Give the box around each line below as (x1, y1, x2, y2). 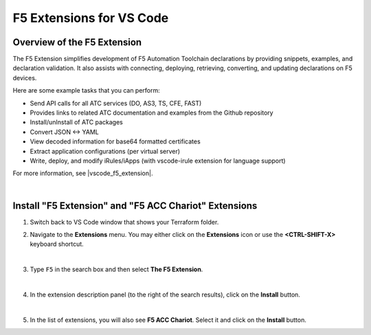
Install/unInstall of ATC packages (30, 118, 123, 126)
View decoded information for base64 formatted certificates (30, 137, 201, 146)
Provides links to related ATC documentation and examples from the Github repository (30, 108, 274, 117)
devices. (12, 73, 37, 82)
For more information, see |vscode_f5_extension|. (12, 169, 153, 178)
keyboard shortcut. (30, 240, 84, 249)
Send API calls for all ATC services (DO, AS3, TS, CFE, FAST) (30, 99, 202, 107)
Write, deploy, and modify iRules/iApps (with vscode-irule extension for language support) (30, 157, 286, 165)
